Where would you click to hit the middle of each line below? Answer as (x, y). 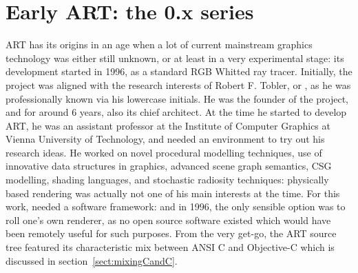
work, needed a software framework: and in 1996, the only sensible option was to (176, 206)
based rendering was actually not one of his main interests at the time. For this (173, 193)
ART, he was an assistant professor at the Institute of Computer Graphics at (168, 125)
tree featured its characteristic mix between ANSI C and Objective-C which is (170, 247)
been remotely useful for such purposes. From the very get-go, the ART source (171, 233)
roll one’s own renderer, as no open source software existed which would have (168, 220)
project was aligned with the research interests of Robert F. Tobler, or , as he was (178, 84)
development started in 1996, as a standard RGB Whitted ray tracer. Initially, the (179, 71)
